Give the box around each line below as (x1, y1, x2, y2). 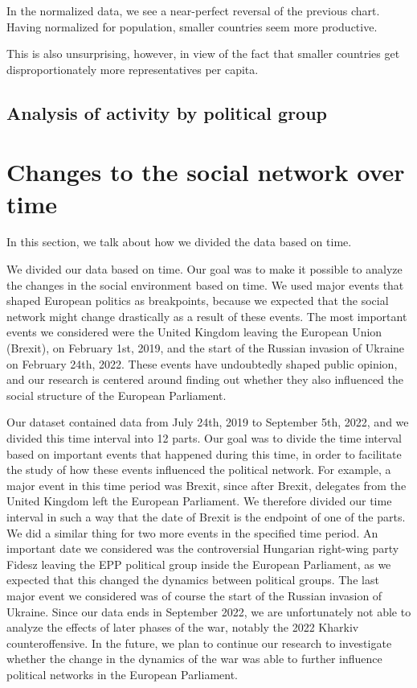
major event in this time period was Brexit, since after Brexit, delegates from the (6, 476, 407, 493)
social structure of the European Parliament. (6, 386, 227, 403)
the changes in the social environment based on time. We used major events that (6, 276, 404, 293)
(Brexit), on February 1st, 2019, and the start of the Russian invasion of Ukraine (6, 340, 405, 356)
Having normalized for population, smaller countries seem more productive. (6, 18, 378, 35)
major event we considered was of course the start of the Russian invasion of (6, 587, 382, 604)
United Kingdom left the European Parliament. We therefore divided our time (6, 492, 392, 509)
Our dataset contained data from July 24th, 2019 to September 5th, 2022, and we (6, 414, 409, 431)
